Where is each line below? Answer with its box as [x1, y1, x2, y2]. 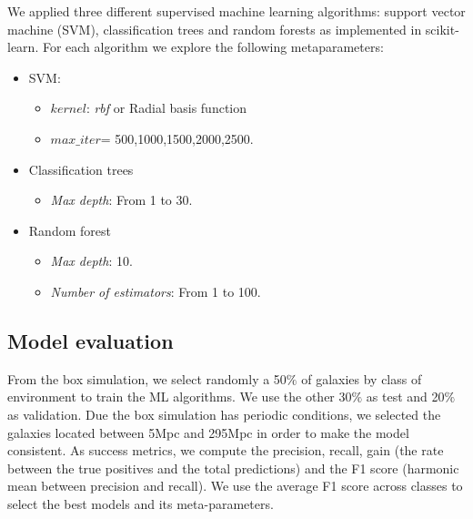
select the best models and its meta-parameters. [7, 494, 274, 513]
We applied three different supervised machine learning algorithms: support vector [7, 2, 466, 20]
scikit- [425, 19, 459, 38]
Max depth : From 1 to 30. [50, 190, 193, 209]
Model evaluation [7, 326, 174, 354]
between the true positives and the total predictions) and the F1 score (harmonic [7, 458, 459, 477]
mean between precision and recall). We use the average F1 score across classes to [7, 476, 463, 495]
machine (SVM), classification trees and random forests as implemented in [7, 19, 422, 38]
